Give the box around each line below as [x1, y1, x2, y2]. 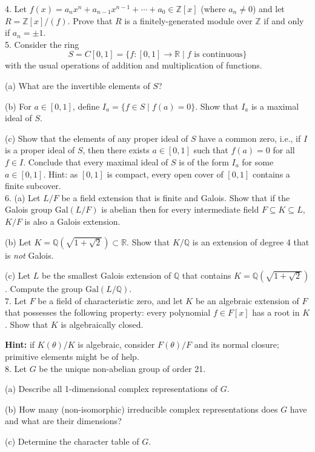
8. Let [5, 362, 27, 374]
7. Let [5, 294, 27, 307]
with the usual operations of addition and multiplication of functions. [5, 59, 262, 71]
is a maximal [251, 99, 299, 112]
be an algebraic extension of [195, 294, 299, 307]
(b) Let [5, 235, 31, 248]
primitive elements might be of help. [5, 350, 139, 363]
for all [273, 144, 295, 156]
